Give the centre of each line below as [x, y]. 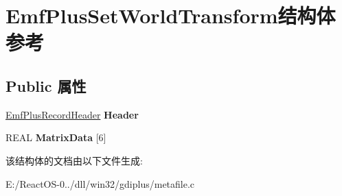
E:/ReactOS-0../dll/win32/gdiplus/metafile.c [100, 183]
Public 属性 [46, 85]
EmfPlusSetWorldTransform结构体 [171, 15]
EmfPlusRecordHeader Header [72, 114]
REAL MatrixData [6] [56, 137]
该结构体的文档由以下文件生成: [74, 160]
